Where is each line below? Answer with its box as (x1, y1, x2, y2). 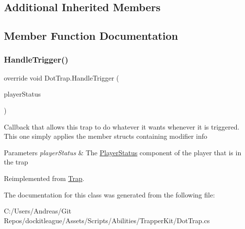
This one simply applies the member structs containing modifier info (4, 131, 207, 141)
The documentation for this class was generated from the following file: (4, 189, 215, 199)
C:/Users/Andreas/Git (4, 206, 71, 216)
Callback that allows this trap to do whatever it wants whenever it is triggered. (4, 121, 240, 131)
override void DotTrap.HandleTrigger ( (4, 72, 119, 82)
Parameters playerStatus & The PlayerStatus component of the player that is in (4, 147, 242, 157)
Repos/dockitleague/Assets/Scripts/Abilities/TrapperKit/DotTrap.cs (4, 215, 210, 225)
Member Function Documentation (4, 28, 179, 43)
